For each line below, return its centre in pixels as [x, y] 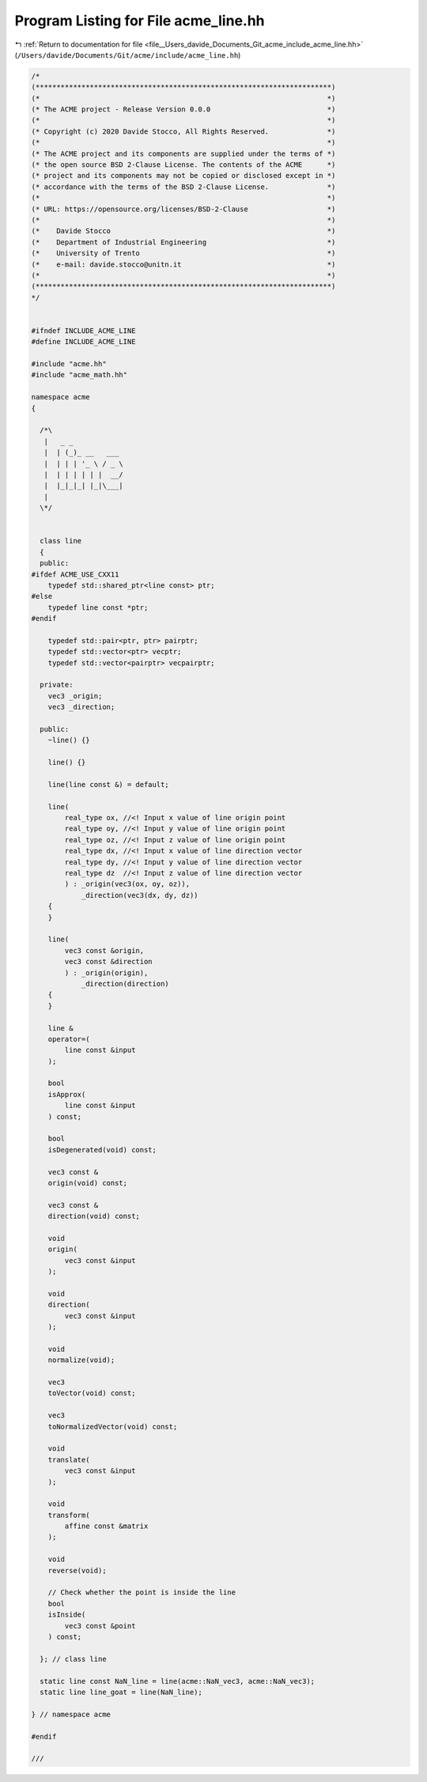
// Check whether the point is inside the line [142, 1593]
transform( [69, 1515]
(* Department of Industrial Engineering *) [183, 242]
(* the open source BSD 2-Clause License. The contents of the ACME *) [183, 165]
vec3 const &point [100, 1626]
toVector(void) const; [92, 1393]
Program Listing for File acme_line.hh [140, 21]
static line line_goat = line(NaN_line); [121, 1692]
